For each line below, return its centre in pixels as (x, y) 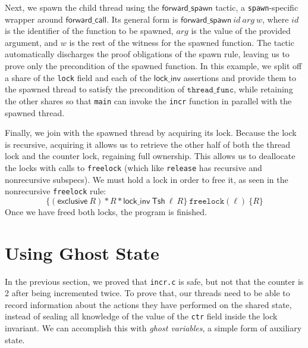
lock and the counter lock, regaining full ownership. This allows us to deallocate (150, 156)
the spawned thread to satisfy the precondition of (95, 89)
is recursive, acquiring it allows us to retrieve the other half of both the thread (148, 144)
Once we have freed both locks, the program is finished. (106, 211)
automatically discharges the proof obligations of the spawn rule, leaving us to (147, 54)
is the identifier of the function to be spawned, (89, 31)
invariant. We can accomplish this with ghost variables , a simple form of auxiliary (153, 328)
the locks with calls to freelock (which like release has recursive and (133, 167)
